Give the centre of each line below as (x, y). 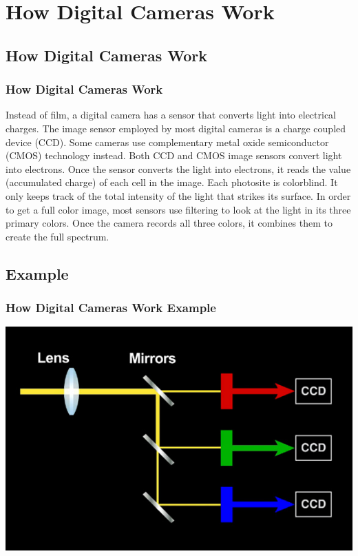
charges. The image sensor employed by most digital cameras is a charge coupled (176, 128)
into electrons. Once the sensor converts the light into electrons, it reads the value (178, 168)
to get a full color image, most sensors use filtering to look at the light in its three (178, 209)
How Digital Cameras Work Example (111, 308)
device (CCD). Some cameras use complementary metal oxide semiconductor (167, 142)
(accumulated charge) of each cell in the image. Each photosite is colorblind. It (172, 182)
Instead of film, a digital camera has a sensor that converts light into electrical (171, 115)
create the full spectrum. (57, 236)
